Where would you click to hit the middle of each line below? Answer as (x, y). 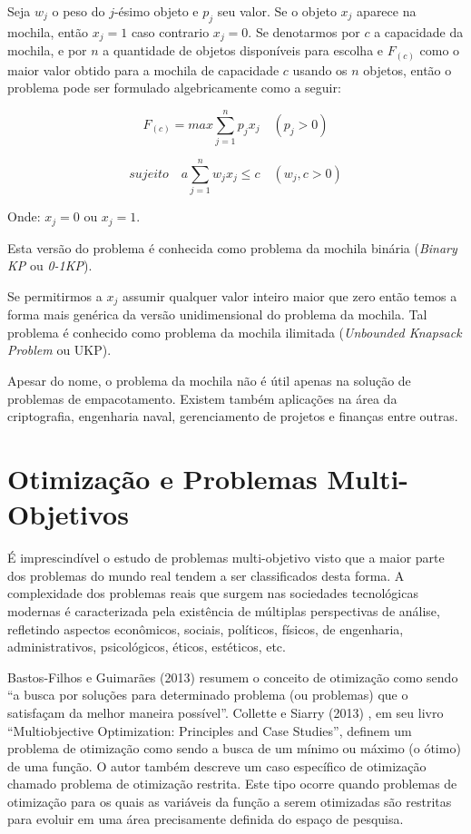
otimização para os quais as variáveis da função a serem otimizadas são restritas (230, 801)
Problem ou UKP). (59, 350)
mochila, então (48, 31)
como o (440, 50)
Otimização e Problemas (162, 479)
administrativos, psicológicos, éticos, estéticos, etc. (147, 647)
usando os (320, 69)
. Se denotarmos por (304, 31)
